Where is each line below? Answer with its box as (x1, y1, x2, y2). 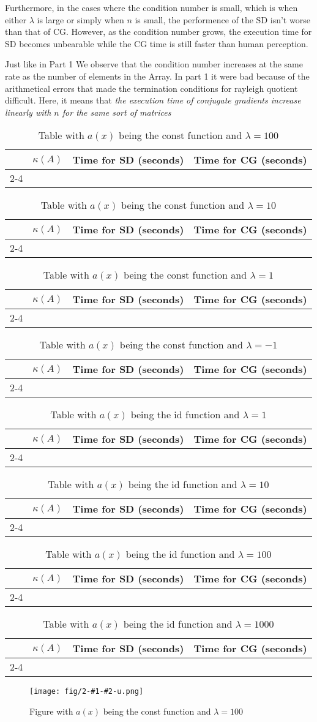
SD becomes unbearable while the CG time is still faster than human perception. (5, 37, 308, 50)
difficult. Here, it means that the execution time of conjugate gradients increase (5, 94, 301, 107)
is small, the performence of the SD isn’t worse (135, 13, 310, 26)
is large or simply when (37, 13, 124, 26)
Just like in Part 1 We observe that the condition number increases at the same (5, 58, 304, 70)
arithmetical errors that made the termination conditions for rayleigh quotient (5, 81, 298, 94)
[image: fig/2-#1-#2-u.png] (29, 687, 144, 696)
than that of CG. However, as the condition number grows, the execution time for (5, 25, 312, 38)
